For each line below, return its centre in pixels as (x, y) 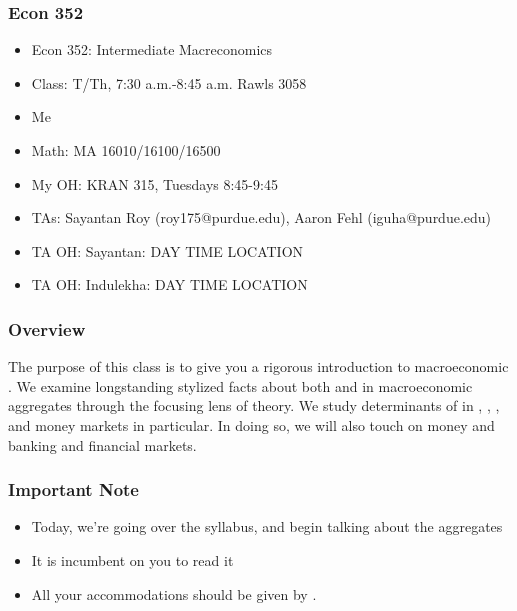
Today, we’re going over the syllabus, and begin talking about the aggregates (267, 526)
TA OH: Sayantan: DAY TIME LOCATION (167, 250)
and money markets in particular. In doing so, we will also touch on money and (251, 424)
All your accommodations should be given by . (174, 593)
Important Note (73, 489)
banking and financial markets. (102, 444)
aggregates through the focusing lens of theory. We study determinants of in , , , (254, 405)
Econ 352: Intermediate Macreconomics (152, 49)
